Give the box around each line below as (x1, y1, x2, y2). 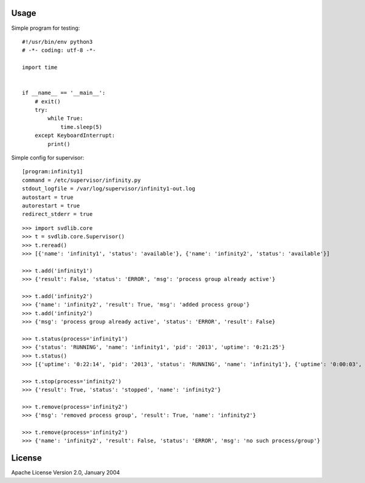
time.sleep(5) (60, 123, 103, 130)
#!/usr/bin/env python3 (22, 38, 93, 45)
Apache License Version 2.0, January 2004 (11, 469, 120, 476)
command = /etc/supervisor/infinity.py (22, 176, 141, 184)
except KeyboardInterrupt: (34, 132, 116, 139)
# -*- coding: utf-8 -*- (22, 47, 96, 54)
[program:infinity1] (22, 168, 83, 175)
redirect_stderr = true (22, 210, 93, 218)
